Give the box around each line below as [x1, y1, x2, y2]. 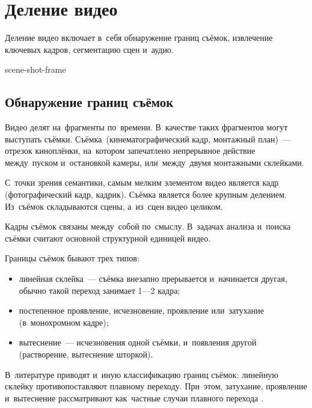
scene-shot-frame [5, 63, 66, 76]
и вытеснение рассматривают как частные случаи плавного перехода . [5, 391, 263, 404]
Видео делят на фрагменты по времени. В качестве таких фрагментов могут [5, 121, 288, 133]
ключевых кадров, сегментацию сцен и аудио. [5, 43, 174, 55]
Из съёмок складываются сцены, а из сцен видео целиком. [5, 199, 223, 212]
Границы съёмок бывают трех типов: [5, 252, 139, 264]
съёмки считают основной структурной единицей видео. [5, 231, 211, 244]
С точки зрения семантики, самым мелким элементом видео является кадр [5, 176, 279, 189]
